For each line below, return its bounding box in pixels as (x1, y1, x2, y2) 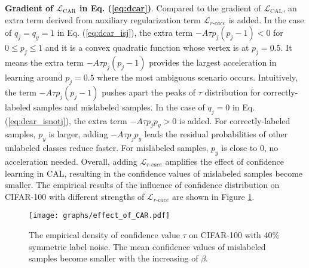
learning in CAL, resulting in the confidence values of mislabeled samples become (5, 167, 303, 179)
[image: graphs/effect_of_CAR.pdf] (29, 211, 170, 220)
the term (5, 85, 36, 98)
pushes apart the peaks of (102, 85, 196, 98)
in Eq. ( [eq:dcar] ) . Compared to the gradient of (79, 2, 261, 14)
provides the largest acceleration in (149, 56, 277, 68)
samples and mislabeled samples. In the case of (33, 100, 205, 113)
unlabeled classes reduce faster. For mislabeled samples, (5, 141, 209, 154)
